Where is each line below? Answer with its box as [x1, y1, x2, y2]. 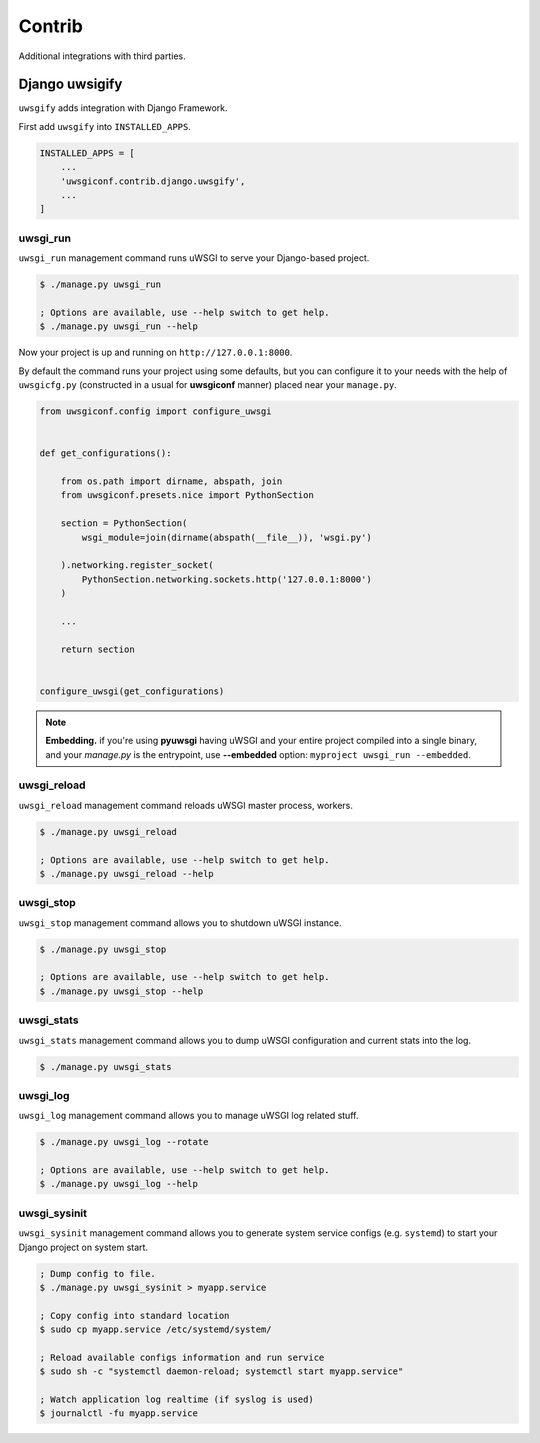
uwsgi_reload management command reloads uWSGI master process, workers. [18, 799, 354, 811]
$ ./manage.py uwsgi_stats [39, 1061, 172, 1072]
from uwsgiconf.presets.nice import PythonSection [60, 490, 314, 501]
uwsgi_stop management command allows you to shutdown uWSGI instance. [18, 916, 342, 929]
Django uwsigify [18, 76, 123, 93]
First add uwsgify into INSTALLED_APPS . [18, 120, 192, 132]
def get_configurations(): [39, 448, 172, 459]
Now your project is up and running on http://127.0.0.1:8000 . [18, 346, 293, 359]
